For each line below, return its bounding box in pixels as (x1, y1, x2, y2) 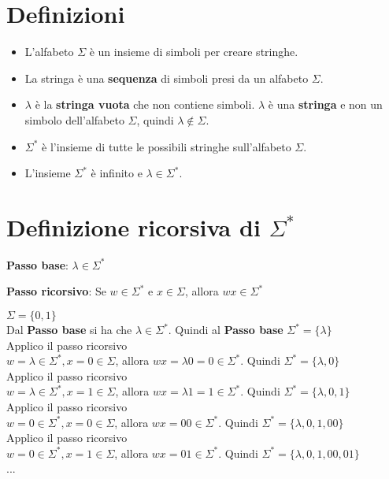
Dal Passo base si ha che (6, 321, 132, 337)
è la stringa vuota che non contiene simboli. (35, 96, 255, 113)
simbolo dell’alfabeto (24, 111, 124, 128)
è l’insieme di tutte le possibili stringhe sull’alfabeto (42, 138, 291, 154)
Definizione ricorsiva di (6, 210, 261, 243)
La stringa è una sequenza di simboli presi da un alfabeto (24, 69, 309, 86)
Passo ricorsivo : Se (6, 283, 106, 299)
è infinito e (91, 165, 143, 181)
